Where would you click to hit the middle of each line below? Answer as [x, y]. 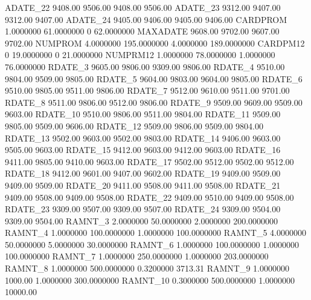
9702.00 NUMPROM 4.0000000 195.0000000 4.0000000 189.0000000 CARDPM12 [155, 43]
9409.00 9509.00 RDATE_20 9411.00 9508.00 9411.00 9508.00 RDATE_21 [143, 185]
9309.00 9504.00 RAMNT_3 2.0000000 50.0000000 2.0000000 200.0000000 [142, 220]
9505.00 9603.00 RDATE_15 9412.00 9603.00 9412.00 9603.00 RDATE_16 [143, 150]
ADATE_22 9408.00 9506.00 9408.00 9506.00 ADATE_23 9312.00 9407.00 [143, 7]
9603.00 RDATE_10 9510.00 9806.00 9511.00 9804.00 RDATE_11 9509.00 [143, 114]
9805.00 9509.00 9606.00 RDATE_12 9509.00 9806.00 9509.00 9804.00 [134, 126]
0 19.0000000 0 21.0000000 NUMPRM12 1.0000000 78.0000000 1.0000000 [140, 55]
